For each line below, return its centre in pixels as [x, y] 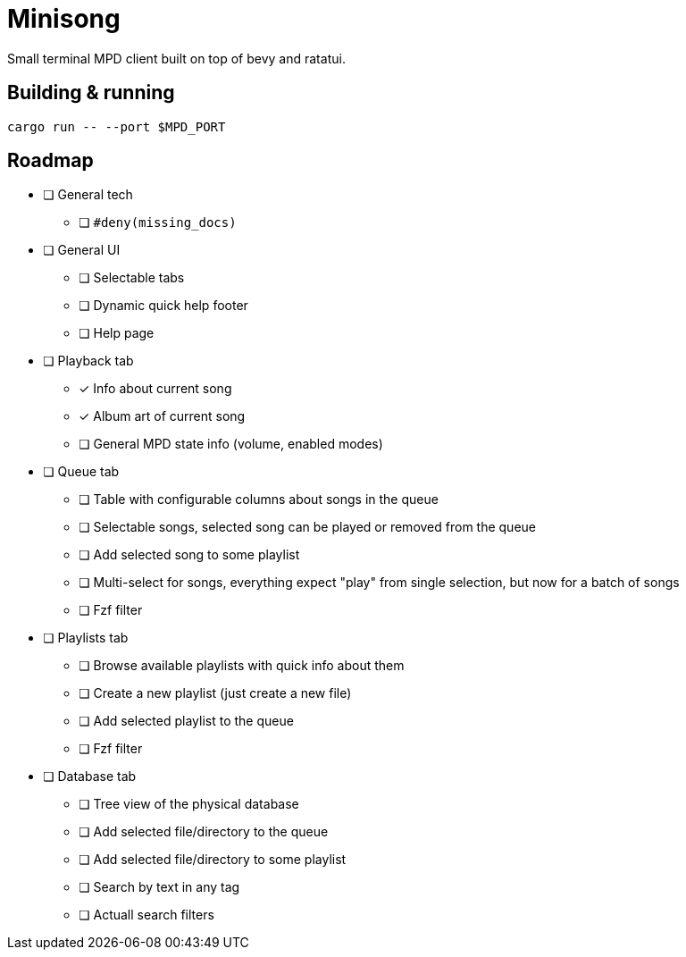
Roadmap [50, 161]
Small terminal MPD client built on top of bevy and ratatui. [176, 58]
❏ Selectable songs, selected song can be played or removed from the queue [307, 527]
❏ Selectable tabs [132, 278]
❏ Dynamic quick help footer [163, 306]
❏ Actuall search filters [146, 915]
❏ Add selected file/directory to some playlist [213, 860]
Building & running [91, 93]
